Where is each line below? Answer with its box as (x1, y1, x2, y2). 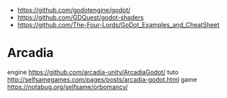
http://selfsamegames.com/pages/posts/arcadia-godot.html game (7, 75, 197, 83)
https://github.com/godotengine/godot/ (17, 6, 131, 14)
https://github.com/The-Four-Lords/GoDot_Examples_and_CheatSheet (17, 21, 220, 28)
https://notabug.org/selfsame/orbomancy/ (7, 83, 128, 91)
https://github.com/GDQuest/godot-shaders (17, 13, 144, 22)
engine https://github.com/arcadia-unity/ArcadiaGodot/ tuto (7, 67, 179, 76)
